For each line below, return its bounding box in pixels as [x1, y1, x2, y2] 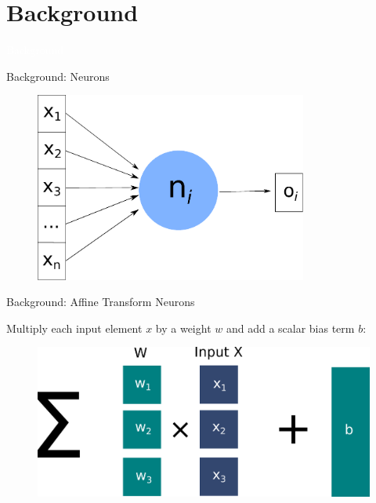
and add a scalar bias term [226, 319, 355, 336]
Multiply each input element [6, 319, 143, 336]
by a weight [155, 319, 211, 336]
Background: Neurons [6, 67, 110, 84]
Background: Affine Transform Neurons [6, 293, 195, 310]
